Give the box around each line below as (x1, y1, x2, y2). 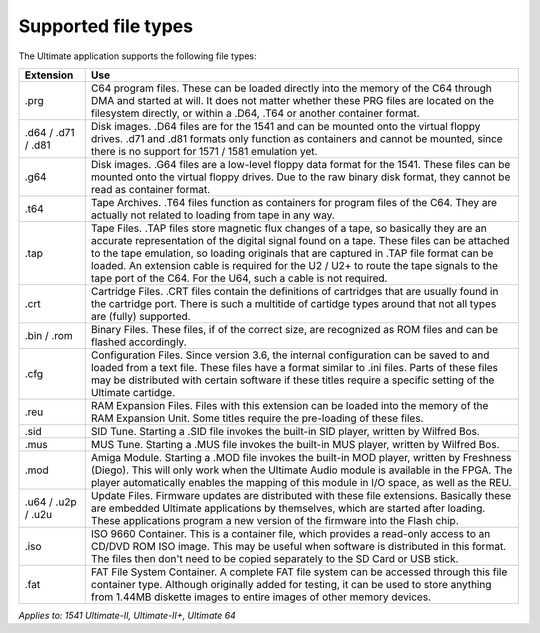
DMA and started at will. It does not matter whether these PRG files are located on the (90, 93, 495, 107)
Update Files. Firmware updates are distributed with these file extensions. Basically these (90, 488, 512, 502)
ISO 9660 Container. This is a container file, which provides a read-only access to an (90, 526, 491, 540)
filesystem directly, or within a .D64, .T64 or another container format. (90, 106, 420, 120)
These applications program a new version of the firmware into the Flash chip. (90, 513, 459, 527)
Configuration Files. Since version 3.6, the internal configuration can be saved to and (90, 348, 490, 362)
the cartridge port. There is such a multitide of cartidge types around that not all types (90, 296, 497, 310)
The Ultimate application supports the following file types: (18, 50, 257, 62)
